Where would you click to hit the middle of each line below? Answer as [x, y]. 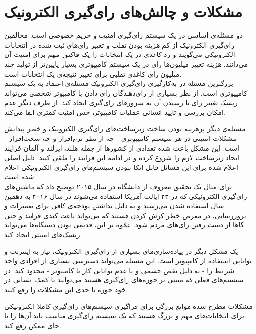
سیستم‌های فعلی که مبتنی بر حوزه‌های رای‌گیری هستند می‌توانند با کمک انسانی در [124, 280]
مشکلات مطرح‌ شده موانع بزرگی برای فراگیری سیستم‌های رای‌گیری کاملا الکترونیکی [128, 306]
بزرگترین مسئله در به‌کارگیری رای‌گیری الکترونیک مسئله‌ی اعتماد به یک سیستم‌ [119, 83]
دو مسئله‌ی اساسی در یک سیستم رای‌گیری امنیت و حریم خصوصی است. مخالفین [124, 35]
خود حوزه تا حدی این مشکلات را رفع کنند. [66, 289]
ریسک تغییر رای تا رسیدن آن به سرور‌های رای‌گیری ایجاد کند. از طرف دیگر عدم [121, 102]
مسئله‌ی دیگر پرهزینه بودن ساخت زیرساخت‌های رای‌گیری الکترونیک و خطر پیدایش [125, 128]
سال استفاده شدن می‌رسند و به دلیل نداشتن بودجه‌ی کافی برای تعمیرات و [114, 206]
